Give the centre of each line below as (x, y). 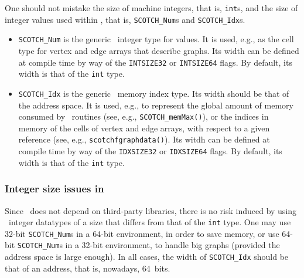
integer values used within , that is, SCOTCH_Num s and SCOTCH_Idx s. (125, 19)
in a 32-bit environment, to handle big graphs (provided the (173, 245)
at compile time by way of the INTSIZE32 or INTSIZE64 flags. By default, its (155, 62)
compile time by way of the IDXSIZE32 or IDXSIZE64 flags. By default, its (150, 151)
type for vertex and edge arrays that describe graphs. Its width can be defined (159, 50)
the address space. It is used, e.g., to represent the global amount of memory (156, 105)
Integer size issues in (54, 189)
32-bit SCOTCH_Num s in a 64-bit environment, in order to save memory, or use (142, 233)
